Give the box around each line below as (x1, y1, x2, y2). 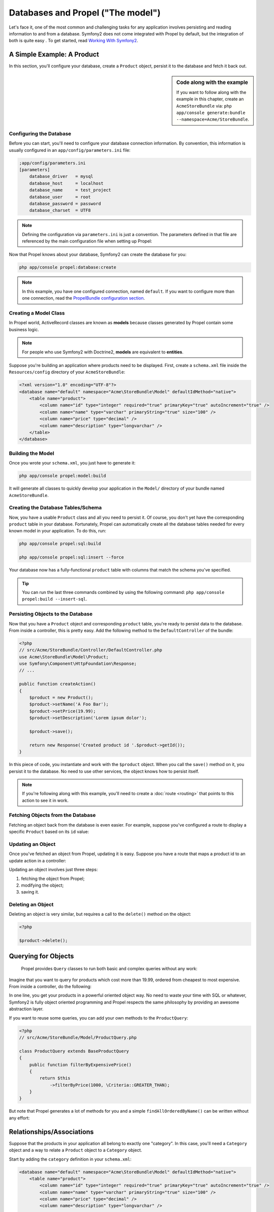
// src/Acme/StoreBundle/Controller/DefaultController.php (19, 647, 162, 653)
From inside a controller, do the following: (9, 984, 92, 989)
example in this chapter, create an (176, 96, 244, 102)
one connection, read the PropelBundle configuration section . (22, 295, 145, 301)
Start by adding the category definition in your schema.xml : (9, 1156, 132, 1162)
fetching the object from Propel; (21, 876, 85, 881)
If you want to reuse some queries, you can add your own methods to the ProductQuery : (9, 1015, 188, 1021)
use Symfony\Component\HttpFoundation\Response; (19, 661, 137, 667)
